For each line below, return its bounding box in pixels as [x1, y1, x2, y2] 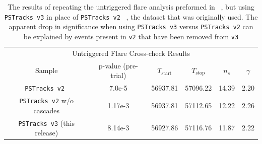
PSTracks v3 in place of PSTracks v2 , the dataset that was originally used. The [4, 11, 258, 22]
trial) [110, 70, 126, 81]
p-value [98, 60, 121, 70]
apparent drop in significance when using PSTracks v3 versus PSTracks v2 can [9, 21, 253, 32]
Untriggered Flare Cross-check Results [72, 47, 190, 58]
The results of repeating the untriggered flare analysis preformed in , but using [8, 2, 254, 12]
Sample [35, 65, 58, 76]
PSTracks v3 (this [18, 117, 75, 128]
